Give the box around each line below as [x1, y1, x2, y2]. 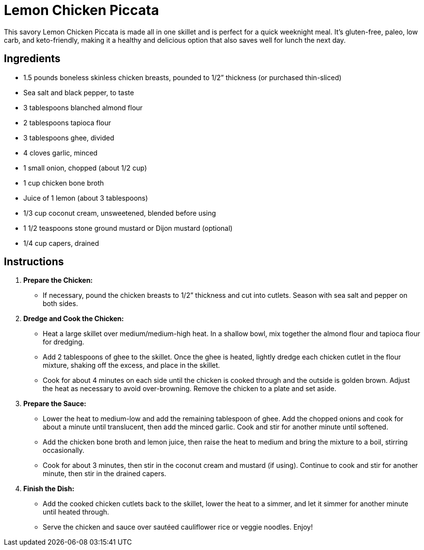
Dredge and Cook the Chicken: [23, 314, 124, 323]
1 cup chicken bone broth [23, 178, 104, 187]
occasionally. [43, 446, 84, 455]
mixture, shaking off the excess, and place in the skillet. [43, 361, 220, 370]
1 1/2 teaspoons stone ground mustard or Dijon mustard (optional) [23, 223, 233, 232]
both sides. [43, 299, 78, 308]
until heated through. [43, 508, 109, 516]
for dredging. [43, 338, 84, 346]
